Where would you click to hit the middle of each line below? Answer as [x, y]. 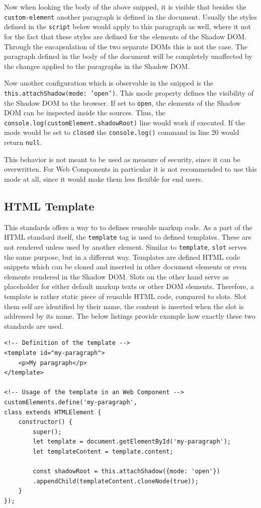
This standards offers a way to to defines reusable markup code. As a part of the [128, 227]
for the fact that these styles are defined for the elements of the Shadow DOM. [125, 36]
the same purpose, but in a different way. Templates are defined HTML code [122, 257]
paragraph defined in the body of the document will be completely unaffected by [128, 56]
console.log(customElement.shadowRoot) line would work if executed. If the [125, 122]
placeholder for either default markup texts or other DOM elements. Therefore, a [129, 286]
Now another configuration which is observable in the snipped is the [109, 83]
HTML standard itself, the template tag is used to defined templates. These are [128, 237]
